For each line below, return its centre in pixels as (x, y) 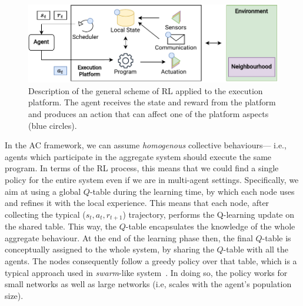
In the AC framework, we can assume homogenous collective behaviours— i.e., (146, 145)
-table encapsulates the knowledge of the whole (210, 226)
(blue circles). (53, 125)
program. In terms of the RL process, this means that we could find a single (142, 168)
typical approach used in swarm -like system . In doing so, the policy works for (146, 272)
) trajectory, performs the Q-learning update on (208, 214)
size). (14, 295)
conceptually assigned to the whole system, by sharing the (109, 249)
